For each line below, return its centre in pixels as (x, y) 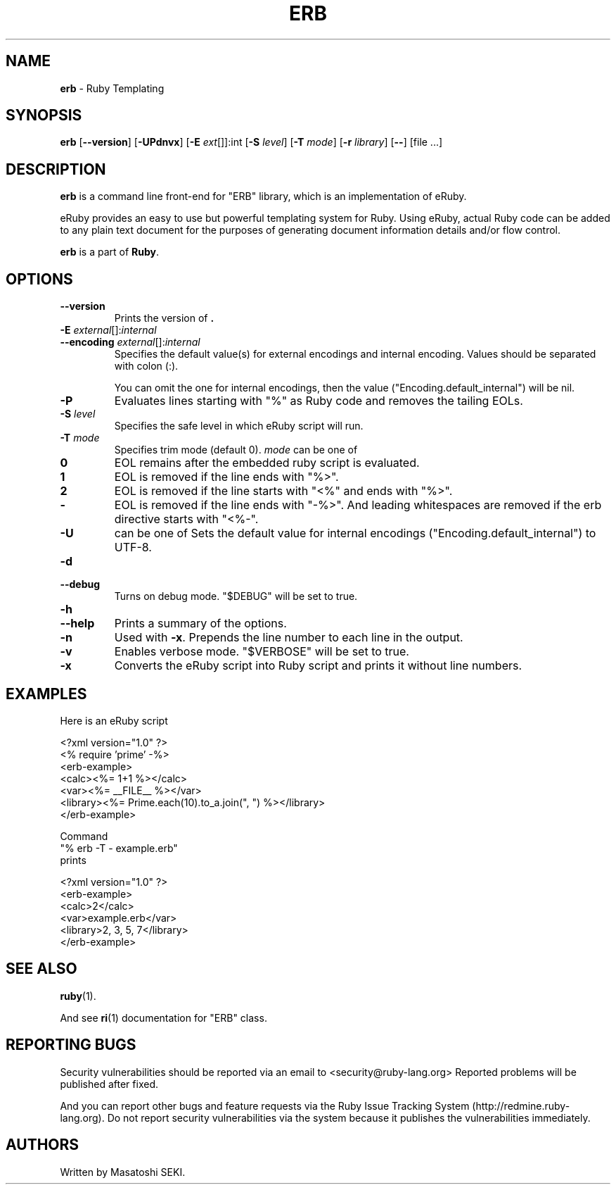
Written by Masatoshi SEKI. (123, 1172)
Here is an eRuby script (114, 720)
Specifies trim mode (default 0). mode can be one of (236, 450)
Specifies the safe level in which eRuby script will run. (239, 426)
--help (77, 624)
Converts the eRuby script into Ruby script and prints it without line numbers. (318, 666)
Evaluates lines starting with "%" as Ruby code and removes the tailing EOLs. (319, 401)
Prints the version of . (164, 318)
